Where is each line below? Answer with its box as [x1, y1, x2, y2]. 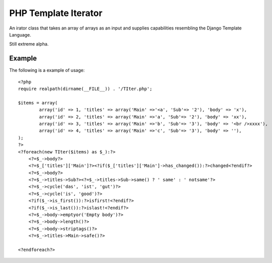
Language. [9, 31, 31, 37]
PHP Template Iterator [9, 7, 103, 18]
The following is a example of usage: [9, 67, 85, 73]
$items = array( [18, 100, 58, 105]
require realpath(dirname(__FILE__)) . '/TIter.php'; [18, 86, 152, 92]
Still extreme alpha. [9, 41, 49, 47]
